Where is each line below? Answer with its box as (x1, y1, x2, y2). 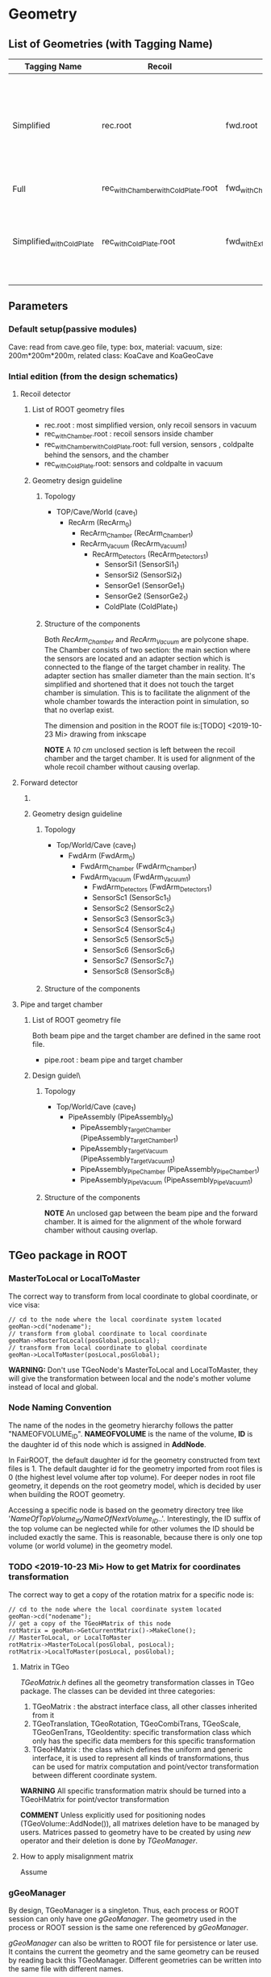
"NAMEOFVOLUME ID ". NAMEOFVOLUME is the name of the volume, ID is (8, 1429, 253, 1441)
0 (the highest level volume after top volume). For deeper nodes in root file (8, 1472, 256, 1482)
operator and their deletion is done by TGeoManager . (19, 1836, 198, 1846)
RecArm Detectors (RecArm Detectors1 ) (92, 549, 209, 561)
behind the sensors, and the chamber (44, 449, 169, 460)
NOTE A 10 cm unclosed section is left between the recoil (44, 745, 236, 755)
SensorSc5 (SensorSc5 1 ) (92, 935, 175, 946)
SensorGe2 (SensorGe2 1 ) (104, 590, 189, 603)
